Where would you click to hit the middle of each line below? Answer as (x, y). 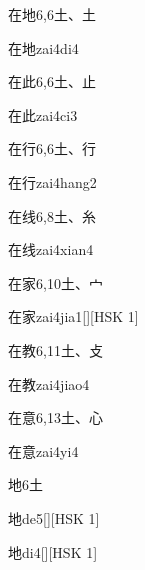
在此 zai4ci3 (43, 114)
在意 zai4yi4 (43, 450)
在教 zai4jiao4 (49, 383)
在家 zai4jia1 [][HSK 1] (73, 316)
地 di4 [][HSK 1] (53, 551)
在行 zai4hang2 (52, 181)
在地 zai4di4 (43, 47)
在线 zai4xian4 (51, 249)
